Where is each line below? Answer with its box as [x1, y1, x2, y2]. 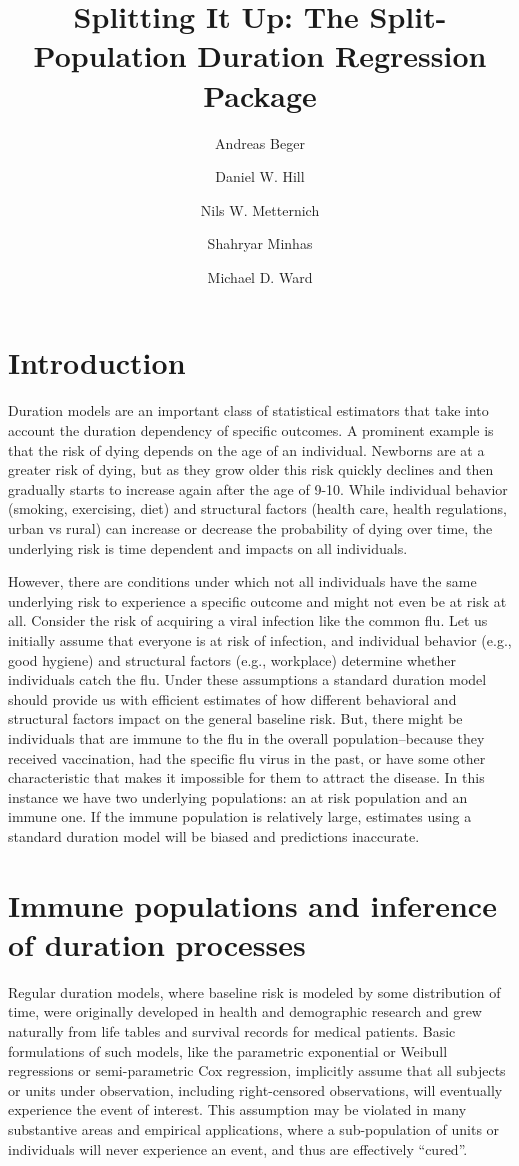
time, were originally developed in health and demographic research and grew [8, 1001, 482, 1022]
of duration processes [8, 923, 306, 964]
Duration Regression [197, 35, 487, 76]
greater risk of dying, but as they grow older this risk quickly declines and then [8, 459, 494, 480]
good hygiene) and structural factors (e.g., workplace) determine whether [8, 649, 457, 670]
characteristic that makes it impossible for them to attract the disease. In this [8, 767, 485, 788]
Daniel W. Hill [215, 166, 305, 187]
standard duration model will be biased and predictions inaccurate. [8, 825, 420, 846]
